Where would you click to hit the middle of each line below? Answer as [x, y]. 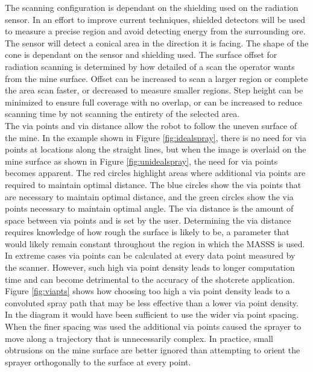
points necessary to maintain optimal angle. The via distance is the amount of [149, 208]
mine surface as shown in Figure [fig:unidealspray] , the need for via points [141, 161]
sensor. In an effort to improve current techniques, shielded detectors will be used [155, 19]
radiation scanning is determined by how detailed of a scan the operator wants [150, 66]
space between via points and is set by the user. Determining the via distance [148, 220]
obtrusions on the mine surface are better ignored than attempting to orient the [153, 350]
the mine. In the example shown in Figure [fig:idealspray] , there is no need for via [156, 137]
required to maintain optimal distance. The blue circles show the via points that [153, 184]
